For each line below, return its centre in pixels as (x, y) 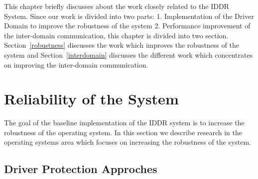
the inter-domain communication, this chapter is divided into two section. (116, 35)
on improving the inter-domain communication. (76, 64)
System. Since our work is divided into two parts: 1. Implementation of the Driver (129, 16)
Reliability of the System (91, 99)
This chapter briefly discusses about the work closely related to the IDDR (117, 6)
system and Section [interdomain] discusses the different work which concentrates (129, 54)
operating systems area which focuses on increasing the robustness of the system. (128, 142)
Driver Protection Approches (81, 169)
